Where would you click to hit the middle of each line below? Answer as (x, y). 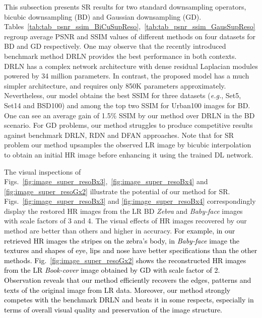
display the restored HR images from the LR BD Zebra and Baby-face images (123, 211)
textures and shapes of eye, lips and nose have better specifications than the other (131, 250)
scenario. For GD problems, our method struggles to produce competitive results (128, 125)
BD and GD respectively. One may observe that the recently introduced (115, 46)
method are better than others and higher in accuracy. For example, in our (120, 231)
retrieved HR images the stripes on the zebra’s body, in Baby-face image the (122, 240)
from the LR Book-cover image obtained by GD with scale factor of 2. (112, 270)
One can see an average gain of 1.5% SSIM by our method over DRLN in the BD (129, 115)
